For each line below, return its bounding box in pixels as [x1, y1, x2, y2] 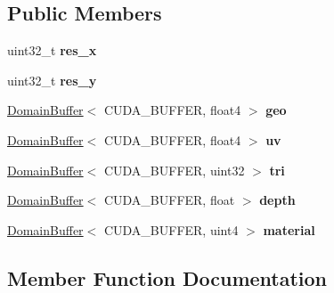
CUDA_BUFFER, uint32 [103, 160, 245, 179]
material [263, 220, 315, 239]
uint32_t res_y [7, 70, 97, 89]
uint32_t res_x [7, 41, 97, 60]
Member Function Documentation [7, 264, 328, 291]
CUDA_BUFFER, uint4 [103, 220, 239, 239]
